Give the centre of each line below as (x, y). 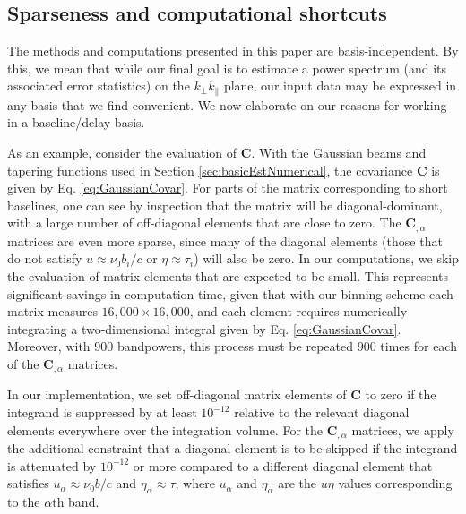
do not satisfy (45, 258)
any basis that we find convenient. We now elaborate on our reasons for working (227, 104)
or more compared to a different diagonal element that (283, 465)
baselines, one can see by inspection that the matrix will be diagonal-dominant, (225, 205)
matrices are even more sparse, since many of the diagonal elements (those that (225, 240)
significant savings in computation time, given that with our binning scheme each (230, 293)
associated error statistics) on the (99, 86)
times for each (419, 346)
